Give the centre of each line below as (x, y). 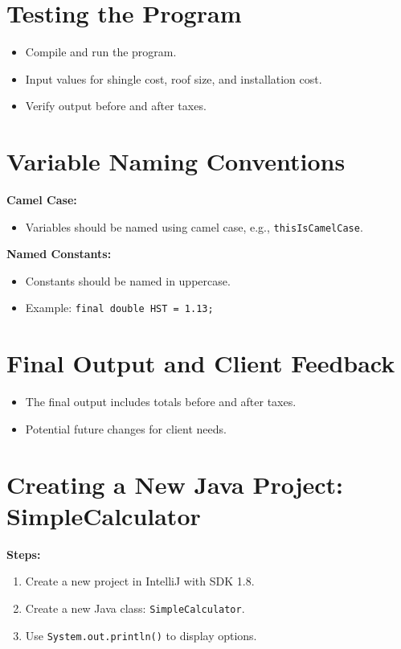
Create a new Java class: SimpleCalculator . (135, 608)
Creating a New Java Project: (175, 484)
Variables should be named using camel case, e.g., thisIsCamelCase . (194, 226)
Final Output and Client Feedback (201, 363)
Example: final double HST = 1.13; (119, 308)
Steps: (24, 554)
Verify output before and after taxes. (116, 106)
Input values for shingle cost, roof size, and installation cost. (174, 78)
